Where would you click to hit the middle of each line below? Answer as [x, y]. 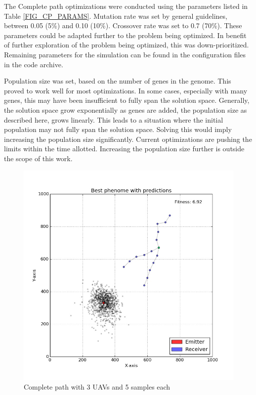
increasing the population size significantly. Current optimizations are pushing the [128, 139]
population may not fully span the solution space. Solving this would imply [118, 129]
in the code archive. [34, 64]
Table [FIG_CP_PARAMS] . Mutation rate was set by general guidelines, [116, 16]
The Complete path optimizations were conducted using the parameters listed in [126, 6]
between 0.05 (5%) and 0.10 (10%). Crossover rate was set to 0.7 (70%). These [123, 25]
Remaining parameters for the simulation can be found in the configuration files [125, 54]
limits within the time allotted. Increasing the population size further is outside [124, 149]
